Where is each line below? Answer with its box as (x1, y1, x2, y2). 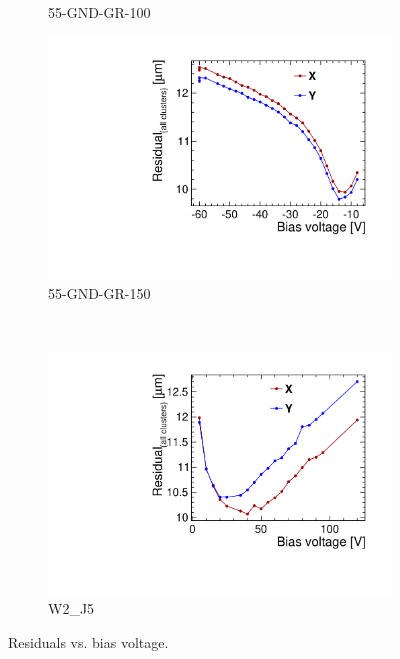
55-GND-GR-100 (48, 2, 151, 22)
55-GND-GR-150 (48, 283, 151, 304)
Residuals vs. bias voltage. (8, 631, 169, 652)
